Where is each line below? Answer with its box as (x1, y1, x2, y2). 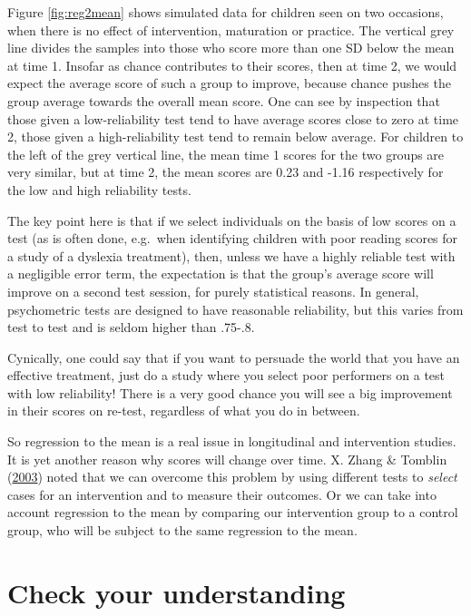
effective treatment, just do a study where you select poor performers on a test (7, 366, 446, 385)
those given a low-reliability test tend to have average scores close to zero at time (7, 109, 459, 128)
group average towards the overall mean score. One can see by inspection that (7, 91, 440, 110)
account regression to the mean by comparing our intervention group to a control (7, 503, 458, 522)
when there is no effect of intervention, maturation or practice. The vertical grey (7, 20, 455, 39)
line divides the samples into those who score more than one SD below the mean (7, 38, 455, 57)
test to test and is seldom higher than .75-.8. (7, 318, 255, 337)
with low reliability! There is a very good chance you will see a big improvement (7, 383, 453, 402)
